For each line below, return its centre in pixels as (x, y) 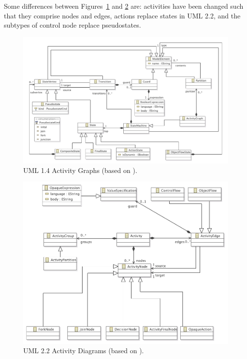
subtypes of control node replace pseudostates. (73, 25)
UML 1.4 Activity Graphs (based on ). (80, 170)
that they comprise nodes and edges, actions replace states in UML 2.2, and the (122, 15)
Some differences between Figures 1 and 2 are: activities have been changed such (124, 6)
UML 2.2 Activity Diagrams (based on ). (84, 351)
